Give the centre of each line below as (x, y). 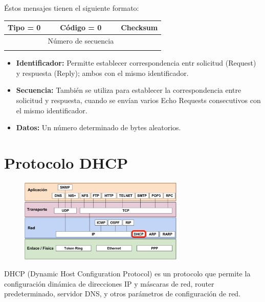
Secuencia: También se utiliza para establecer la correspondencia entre (129, 90)
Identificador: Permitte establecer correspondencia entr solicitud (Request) (136, 63)
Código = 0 (81, 27)
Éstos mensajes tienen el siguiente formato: (72, 8)
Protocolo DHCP (66, 163)
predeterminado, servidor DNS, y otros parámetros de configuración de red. (123, 294)
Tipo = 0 (24, 27)
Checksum (139, 27)
